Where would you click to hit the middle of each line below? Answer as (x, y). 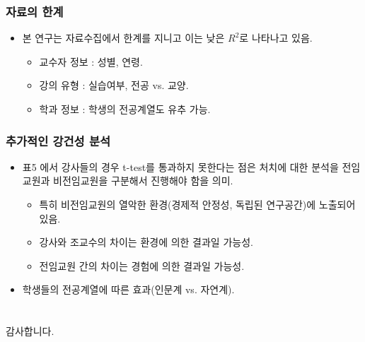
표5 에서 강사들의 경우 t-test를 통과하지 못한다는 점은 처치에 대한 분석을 (180, 166)
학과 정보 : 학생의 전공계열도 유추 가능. (125, 109)
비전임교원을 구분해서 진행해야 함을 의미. (143, 181)
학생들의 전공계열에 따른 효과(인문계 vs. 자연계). (128, 289)
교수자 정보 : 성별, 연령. (91, 61)
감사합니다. (30, 331)
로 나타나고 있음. (276, 38)
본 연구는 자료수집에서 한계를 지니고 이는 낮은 (123, 38)
